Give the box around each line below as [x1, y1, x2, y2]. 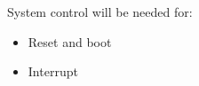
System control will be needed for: [7, 3, 193, 20]
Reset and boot [28, 32, 112, 51]
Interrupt [28, 62, 78, 81]
